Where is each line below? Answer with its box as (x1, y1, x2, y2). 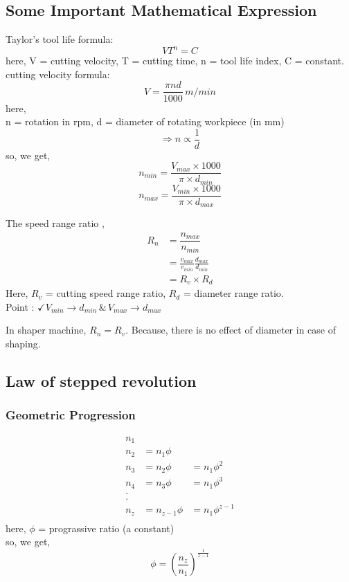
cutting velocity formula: (6, 66, 110, 81)
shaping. (6, 336, 41, 351)
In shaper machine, (6, 322, 87, 337)
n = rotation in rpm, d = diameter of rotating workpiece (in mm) (6, 114, 285, 129)
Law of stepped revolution (6, 370, 197, 392)
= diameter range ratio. (183, 286, 284, 300)
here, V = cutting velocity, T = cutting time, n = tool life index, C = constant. (6, 53, 344, 68)
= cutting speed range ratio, (45, 286, 166, 300)
